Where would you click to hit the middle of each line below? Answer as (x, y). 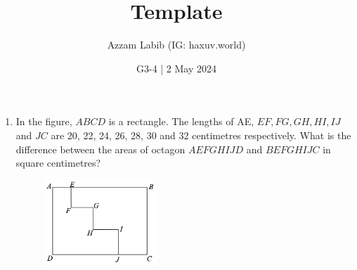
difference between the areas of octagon (100, 149)
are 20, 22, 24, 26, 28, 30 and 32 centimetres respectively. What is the (201, 135)
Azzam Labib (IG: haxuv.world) (176, 45)
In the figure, (44, 121)
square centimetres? (58, 163)
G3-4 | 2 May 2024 (176, 68)
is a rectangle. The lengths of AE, (181, 121)
